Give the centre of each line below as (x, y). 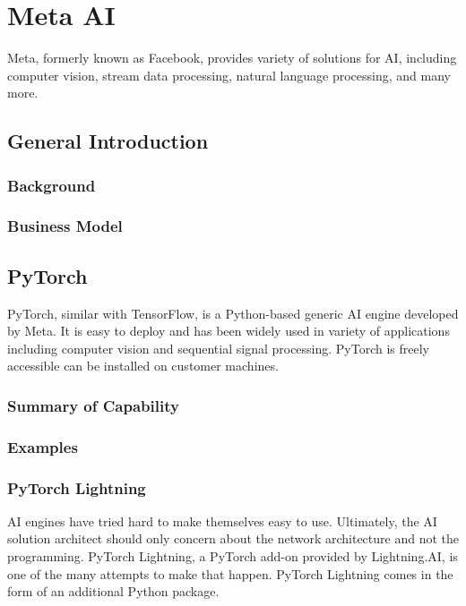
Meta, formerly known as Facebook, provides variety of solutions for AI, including (232, 58)
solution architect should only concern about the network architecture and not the (233, 538)
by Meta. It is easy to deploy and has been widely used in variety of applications (229, 331)
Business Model (65, 226)
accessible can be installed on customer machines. (143, 366)
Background (52, 185)
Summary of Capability (93, 405)
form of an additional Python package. (113, 591)
